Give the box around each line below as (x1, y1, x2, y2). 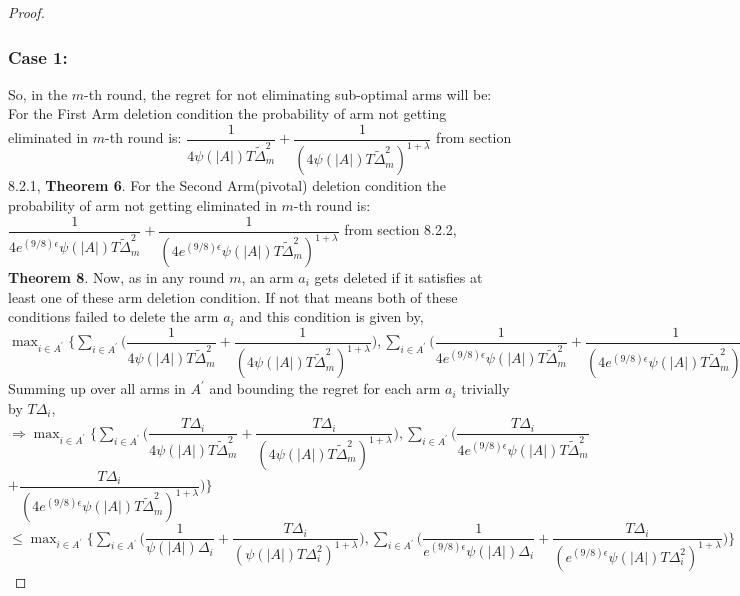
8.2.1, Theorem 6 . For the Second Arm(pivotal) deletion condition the (8, 175, 447, 196)
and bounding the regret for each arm (209, 378, 441, 399)
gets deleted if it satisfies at (314, 267, 483, 287)
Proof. (8, 2, 45, 22)
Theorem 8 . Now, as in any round (8, 267, 225, 287)
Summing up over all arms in (8, 378, 186, 399)
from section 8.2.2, (344, 219, 457, 240)
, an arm (241, 267, 294, 287)
